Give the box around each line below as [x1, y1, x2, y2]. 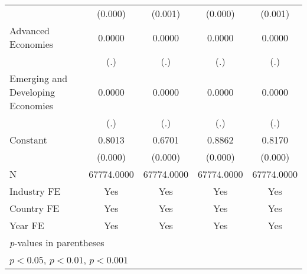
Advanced [9, 24, 50, 37]
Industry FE [9, 184, 61, 198]
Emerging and [9, 71, 68, 85]
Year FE [9, 218, 44, 232]
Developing [9, 85, 55, 99]
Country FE [9, 201, 60, 215]
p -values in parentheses [9, 236, 104, 249]
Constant [9, 133, 47, 146]
